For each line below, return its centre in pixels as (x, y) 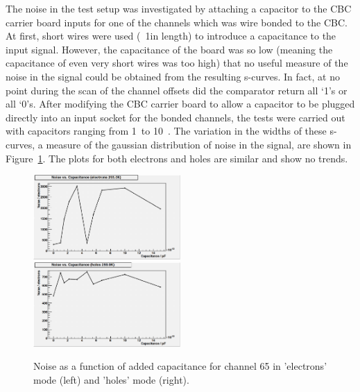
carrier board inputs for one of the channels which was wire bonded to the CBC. (177, 22)
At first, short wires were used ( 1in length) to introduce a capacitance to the (171, 36)
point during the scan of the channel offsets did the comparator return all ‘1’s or (177, 90)
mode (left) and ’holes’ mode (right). (111, 379)
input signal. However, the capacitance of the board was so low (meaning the (169, 49)
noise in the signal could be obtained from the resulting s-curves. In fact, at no (173, 76)
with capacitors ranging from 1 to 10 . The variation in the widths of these (166, 131)
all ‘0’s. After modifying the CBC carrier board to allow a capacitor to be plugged (180, 104)
